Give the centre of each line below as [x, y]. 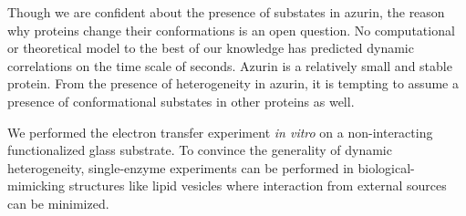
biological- [386, 167]
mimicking [36, 185]
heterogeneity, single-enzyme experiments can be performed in [181, 167]
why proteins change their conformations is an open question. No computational [231, 30]
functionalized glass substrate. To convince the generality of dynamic [200, 150]
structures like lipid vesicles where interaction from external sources [258, 185]
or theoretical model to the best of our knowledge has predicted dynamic [211, 48]
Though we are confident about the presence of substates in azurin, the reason [226, 12]
